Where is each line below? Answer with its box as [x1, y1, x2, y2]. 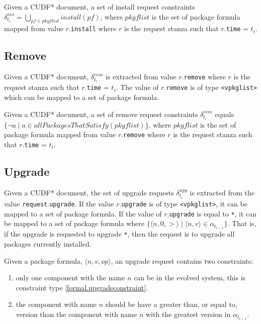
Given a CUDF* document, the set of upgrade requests [4, 187, 174, 197]
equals [215, 109, 234, 119]
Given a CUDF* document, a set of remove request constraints [4, 109, 198, 119]
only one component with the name [16, 272, 125, 283]
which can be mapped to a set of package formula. [4, 92, 159, 102]
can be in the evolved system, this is [134, 272, 246, 283]
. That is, [227, 218, 256, 229]
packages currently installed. [4, 238, 92, 249]
